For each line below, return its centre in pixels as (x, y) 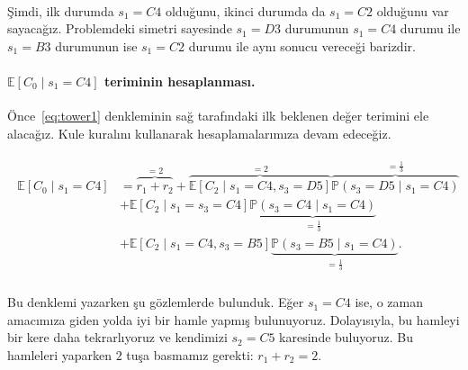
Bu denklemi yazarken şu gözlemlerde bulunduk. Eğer (156, 302)
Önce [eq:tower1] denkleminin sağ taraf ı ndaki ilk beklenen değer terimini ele (218, 116)
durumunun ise (96, 45)
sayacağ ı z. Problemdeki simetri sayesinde (120, 28)
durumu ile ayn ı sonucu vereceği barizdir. (302, 45)
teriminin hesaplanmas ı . (180, 81)
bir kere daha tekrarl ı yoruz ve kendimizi (117, 337)
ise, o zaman (389, 302)
